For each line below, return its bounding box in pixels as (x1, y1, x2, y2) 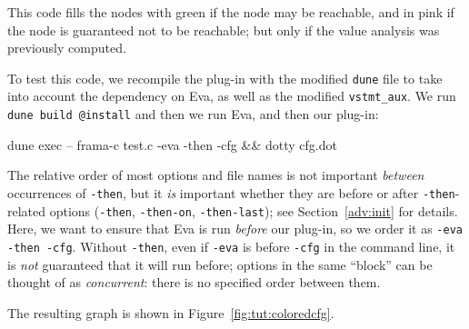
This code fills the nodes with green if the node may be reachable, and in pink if (7, 3, 454, 21)
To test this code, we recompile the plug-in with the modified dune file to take (7, 68, 443, 87)
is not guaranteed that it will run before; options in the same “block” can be (7, 254, 433, 274)
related (7, 201, 46, 220)
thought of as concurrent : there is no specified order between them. (7, 273, 381, 292)
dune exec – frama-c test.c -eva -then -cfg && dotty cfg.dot (7, 135, 337, 154)
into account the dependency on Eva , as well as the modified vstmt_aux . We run (7, 86, 456, 105)
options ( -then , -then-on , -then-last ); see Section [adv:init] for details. (49, 201, 458, 220)
